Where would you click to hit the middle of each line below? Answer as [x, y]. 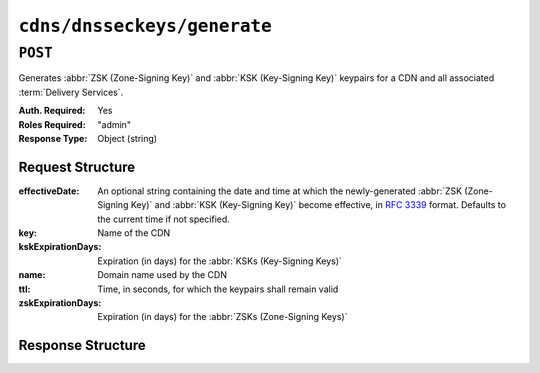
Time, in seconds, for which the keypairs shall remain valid [218, 289]
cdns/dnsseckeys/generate [145, 26]
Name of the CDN [134, 233]
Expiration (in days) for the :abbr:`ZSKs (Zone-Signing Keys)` [222, 317]
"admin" [114, 124]
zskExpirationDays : [60, 302]
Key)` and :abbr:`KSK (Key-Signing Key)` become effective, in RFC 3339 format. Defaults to [318, 205]
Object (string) [127, 138]
